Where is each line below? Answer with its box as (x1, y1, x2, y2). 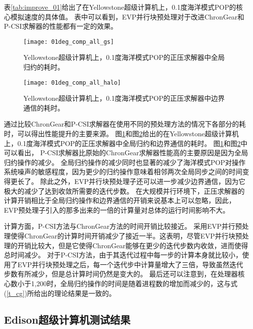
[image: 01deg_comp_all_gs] (23, 38, 114, 45)
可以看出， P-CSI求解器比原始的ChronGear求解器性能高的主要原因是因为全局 (4, 147, 248, 158)
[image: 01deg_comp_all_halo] (23, 79, 121, 86)
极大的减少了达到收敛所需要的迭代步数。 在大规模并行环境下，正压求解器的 (4, 185, 245, 196)
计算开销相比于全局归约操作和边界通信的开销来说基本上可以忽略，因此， (4, 195, 235, 205)
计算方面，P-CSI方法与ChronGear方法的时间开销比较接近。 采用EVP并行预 (4, 221, 242, 231)
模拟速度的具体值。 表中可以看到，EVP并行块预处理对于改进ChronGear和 (10, 11, 245, 21)
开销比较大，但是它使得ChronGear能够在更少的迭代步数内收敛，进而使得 (17, 240, 248, 250)
